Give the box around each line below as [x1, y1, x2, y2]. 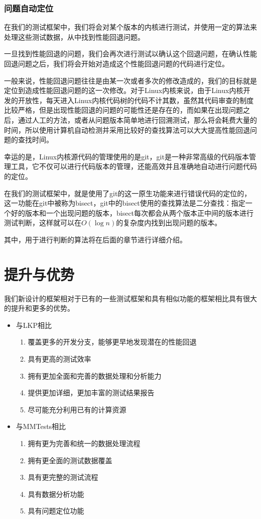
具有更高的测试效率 [28, 354, 91, 364]
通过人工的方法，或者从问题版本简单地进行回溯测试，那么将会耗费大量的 [18, 114, 257, 125]
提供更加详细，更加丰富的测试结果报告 [28, 387, 155, 398]
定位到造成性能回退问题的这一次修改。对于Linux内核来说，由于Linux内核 [4, 85, 243, 96]
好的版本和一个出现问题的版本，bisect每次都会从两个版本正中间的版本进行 [11, 207, 254, 218]
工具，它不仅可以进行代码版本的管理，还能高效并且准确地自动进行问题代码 [11, 161, 257, 171]
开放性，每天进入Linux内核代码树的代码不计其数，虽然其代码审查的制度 [18, 95, 254, 105]
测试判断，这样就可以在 [4, 217, 81, 228]
